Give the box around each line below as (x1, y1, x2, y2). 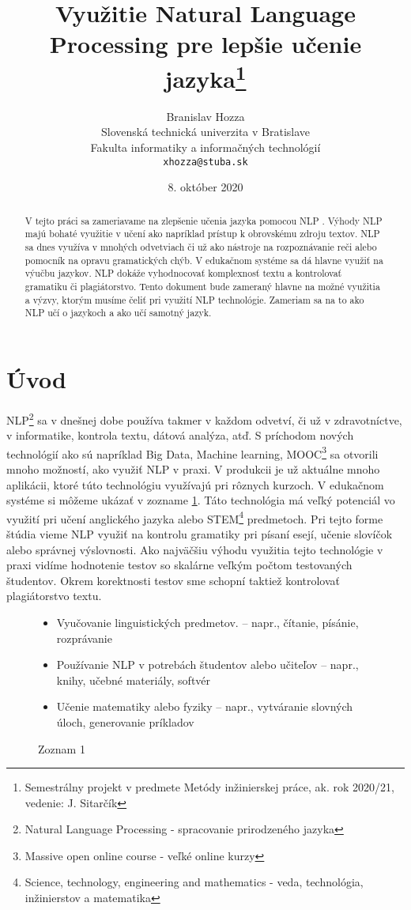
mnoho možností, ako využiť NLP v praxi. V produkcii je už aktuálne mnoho (6, 460, 380, 477)
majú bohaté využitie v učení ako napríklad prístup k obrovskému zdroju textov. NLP (25, 227, 380, 240)
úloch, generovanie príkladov (56, 713, 194, 730)
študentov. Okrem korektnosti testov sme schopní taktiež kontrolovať (6, 572, 341, 588)
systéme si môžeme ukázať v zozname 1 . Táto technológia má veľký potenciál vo (6, 492, 395, 508)
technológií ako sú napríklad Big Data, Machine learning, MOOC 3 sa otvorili (6, 443, 379, 462)
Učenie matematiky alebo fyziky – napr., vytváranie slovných (56, 698, 353, 715)
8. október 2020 (168, 179, 243, 195)
